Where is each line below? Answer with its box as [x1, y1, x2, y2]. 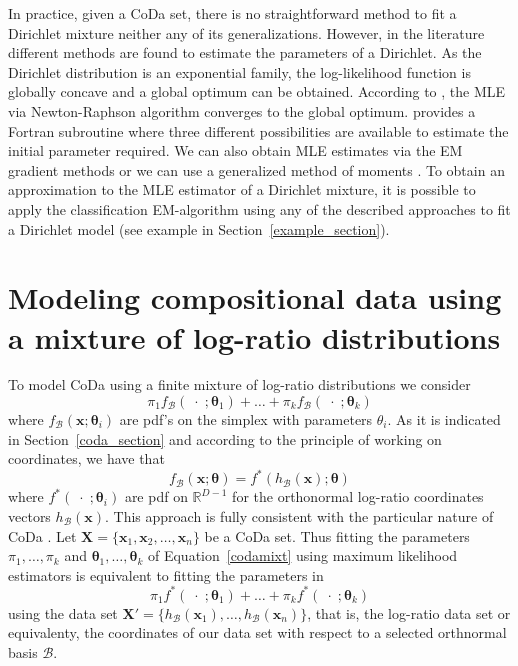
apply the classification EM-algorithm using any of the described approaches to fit [8, 198, 511, 219]
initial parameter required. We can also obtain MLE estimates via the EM [8, 140, 463, 161]
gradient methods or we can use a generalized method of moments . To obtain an [8, 159, 505, 180]
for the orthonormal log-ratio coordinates [232, 486, 484, 507]
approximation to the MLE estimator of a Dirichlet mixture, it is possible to [8, 179, 476, 200]
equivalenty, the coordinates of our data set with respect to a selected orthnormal [8, 622, 507, 643]
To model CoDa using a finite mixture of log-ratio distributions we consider [8, 374, 471, 395]
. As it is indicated [387, 409, 501, 430]
